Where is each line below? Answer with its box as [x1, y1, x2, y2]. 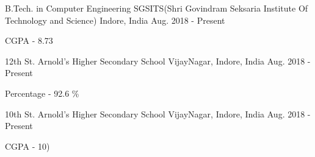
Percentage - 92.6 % [5, 86, 79, 99]
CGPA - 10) [5, 139, 50, 152]
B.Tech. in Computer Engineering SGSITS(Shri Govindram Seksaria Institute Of [5, 2, 308, 14]
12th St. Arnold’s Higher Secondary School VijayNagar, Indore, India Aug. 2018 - [5, 54, 311, 67]
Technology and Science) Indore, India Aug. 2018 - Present [5, 13, 225, 26]
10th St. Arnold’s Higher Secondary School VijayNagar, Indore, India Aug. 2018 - [5, 107, 311, 120]
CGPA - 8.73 [5, 34, 53, 47]
